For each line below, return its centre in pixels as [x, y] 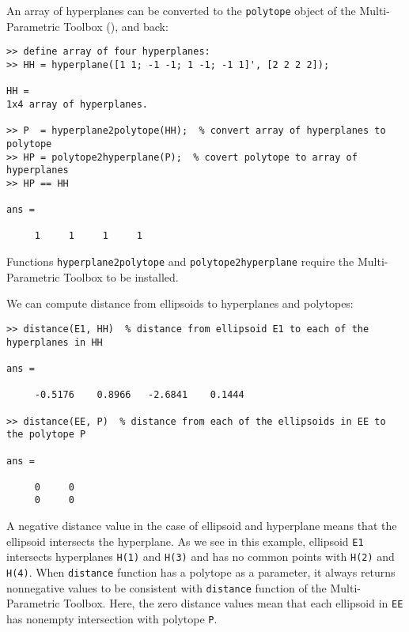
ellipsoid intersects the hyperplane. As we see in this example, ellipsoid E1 [185, 541]
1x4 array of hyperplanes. [77, 104]
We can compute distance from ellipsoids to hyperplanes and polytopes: [180, 303]
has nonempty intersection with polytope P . [112, 619]
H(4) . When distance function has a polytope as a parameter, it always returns [201, 572]
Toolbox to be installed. [121, 276]
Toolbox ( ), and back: [116, 26]
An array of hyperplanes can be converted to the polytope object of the [181, 10]
